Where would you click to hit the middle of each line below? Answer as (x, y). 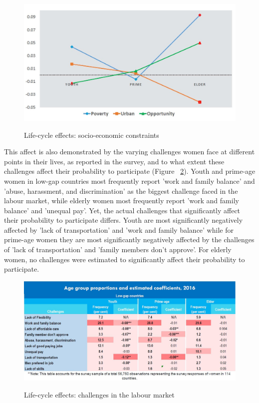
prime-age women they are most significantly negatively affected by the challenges (129, 239)
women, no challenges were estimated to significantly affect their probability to (125, 259)
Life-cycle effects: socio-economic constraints (92, 135)
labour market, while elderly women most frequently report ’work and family (122, 201)
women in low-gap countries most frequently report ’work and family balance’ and (129, 181)
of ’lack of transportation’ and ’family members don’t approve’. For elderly (118, 249)
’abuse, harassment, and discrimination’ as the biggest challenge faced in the (121, 191)
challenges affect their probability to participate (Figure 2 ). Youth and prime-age (130, 171)
